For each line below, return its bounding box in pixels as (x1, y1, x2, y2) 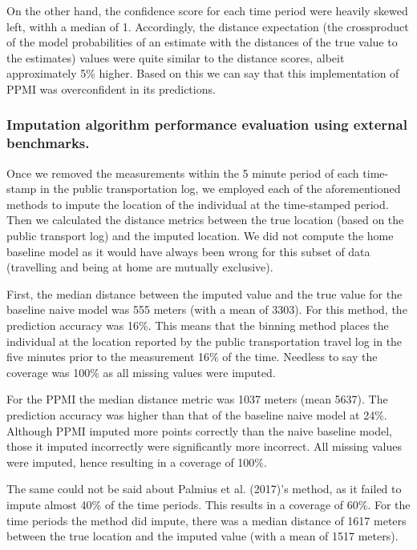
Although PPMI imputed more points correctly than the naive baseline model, (6, 422, 392, 439)
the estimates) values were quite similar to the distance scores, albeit (6, 49, 345, 66)
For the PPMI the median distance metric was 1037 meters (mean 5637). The (6, 391, 388, 407)
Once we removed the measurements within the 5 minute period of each (6, 164, 359, 181)
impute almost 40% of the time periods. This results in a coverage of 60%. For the (6, 496, 411, 512)
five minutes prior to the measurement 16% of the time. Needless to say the (6, 348, 378, 365)
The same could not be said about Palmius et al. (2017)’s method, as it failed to (6, 480, 402, 497)
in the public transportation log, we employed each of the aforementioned (40, 180, 401, 197)
